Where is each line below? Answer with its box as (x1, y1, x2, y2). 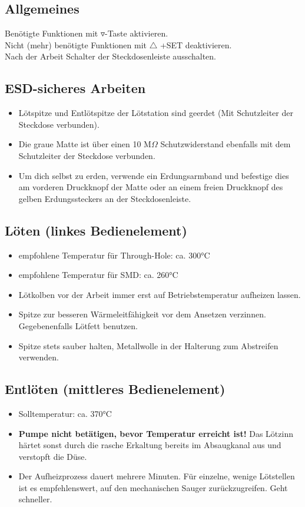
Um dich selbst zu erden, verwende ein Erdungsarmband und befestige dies (18, 169, 289, 181)
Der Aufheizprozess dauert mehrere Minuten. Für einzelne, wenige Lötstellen (18, 470, 295, 482)
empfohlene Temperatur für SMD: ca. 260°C (18, 269, 178, 281)
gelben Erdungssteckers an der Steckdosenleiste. (18, 192, 191, 204)
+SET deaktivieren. (160, 38, 232, 51)
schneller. (18, 493, 52, 505)
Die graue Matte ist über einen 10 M (18, 138, 151, 150)
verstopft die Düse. (18, 450, 87, 462)
